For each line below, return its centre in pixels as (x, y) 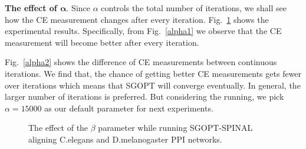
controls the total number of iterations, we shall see (194, 8)
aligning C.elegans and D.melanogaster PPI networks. (125, 139)
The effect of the (58, 128)
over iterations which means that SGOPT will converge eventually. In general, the (153, 85)
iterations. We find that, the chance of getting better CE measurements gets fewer (153, 73)
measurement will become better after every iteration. (102, 42)
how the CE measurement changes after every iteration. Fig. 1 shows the (137, 19)
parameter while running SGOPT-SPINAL (175, 128)
